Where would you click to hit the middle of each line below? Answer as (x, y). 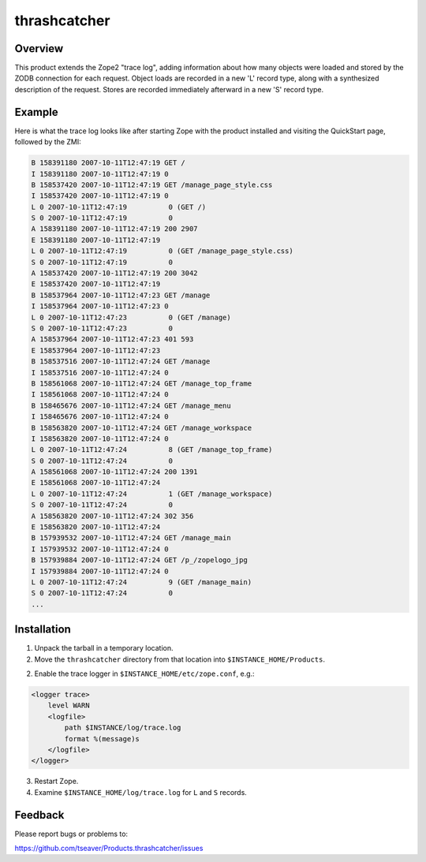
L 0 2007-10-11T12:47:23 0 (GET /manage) (131, 317)
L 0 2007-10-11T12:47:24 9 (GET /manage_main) (142, 582)
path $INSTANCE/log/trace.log (123, 728)
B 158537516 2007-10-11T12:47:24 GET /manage (121, 362)
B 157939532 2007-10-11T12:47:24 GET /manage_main (131, 538)
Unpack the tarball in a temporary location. (104, 648)
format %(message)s (102, 739)
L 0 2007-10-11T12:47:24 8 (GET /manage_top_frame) (152, 450)
